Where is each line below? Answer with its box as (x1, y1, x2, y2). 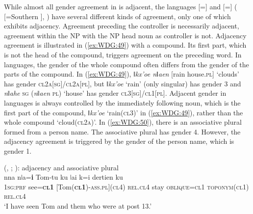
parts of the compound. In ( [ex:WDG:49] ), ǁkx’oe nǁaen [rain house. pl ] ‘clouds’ (4, 69, 239, 79)
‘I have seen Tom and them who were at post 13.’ (4, 200, 152, 211)
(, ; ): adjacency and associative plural (4, 162, 119, 172)
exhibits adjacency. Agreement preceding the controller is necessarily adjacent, (4, 21, 239, 31)
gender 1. (4, 145, 32, 156)
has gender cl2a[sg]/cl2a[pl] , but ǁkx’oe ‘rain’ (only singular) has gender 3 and (4, 78, 241, 88)
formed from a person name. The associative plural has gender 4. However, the (4, 126, 241, 136)
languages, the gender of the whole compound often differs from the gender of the (4, 59, 249, 69)
